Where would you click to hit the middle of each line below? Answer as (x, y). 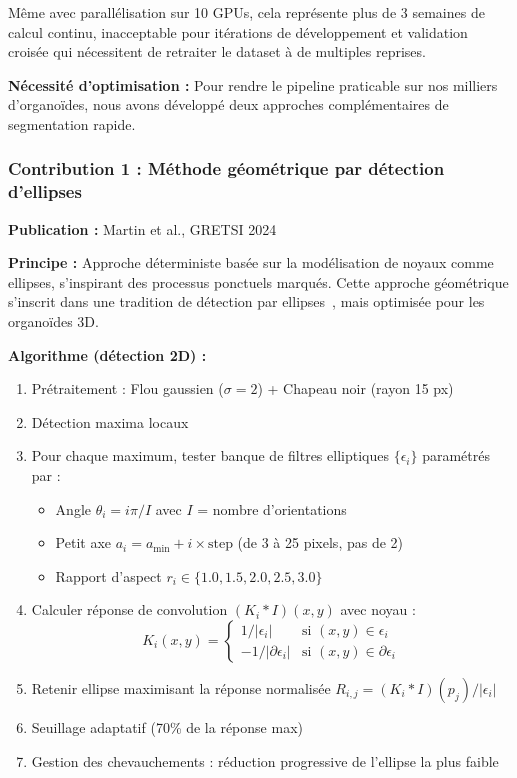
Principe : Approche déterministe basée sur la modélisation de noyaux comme (251, 262)
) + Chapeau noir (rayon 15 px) (355, 388)
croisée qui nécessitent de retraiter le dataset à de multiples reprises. (217, 51)
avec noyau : (378, 609)
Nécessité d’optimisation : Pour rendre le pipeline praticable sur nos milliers (253, 84)
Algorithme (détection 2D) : (107, 354)
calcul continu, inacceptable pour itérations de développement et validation (238, 31)
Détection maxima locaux (110, 421)
